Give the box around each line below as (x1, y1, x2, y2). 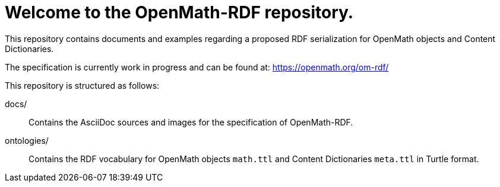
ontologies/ (5, 135, 49, 146)
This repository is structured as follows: (5, 80, 160, 91)
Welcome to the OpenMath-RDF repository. (5, 2, 354, 22)
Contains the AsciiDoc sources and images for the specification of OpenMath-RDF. (29, 117, 353, 127)
